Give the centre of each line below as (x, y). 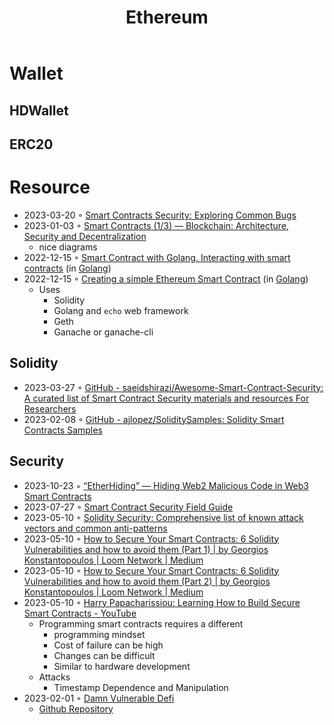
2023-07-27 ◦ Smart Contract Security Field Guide (128, 507)
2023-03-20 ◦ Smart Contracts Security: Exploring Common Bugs (160, 215)
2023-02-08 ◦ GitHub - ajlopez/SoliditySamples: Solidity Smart (154, 419)
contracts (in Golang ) (67, 268)
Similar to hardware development (122, 666)
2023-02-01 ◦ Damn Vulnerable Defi (99, 698)
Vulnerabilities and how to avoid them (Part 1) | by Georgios (146, 549)
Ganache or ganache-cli (103, 332)
